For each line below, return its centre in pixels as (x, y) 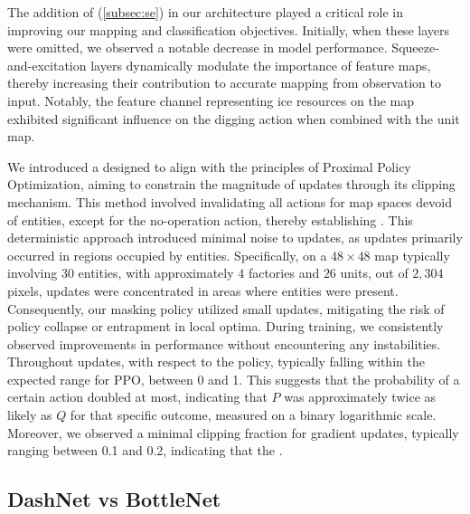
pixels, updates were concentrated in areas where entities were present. (203, 290)
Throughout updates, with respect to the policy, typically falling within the (216, 362)
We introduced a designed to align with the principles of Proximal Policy (209, 166)
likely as (30, 415)
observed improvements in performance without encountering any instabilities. (224, 343)
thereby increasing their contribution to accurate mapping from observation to (224, 83)
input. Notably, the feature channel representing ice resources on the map (211, 100)
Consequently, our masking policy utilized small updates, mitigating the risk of (226, 308)
